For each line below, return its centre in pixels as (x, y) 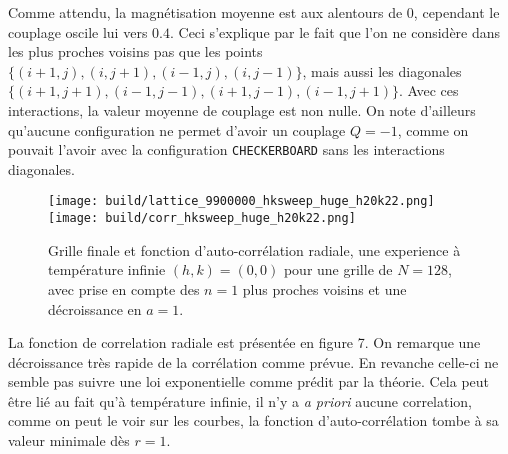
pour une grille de (338, 269)
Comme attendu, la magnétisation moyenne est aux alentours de (205, 12)
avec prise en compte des (124, 288)
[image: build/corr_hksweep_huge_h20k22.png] (202, 218)
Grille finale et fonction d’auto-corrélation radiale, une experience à (254, 249)
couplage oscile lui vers (78, 31)
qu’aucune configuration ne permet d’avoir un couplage (177, 129)
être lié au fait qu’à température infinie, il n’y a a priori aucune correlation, (240, 400)
